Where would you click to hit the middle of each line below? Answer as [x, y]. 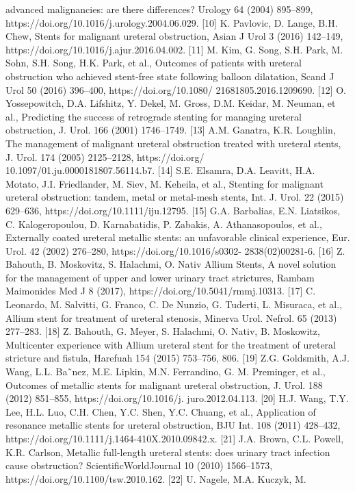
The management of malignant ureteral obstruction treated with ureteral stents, [173, 143]
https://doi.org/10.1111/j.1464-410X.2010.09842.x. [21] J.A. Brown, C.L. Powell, [175, 438]
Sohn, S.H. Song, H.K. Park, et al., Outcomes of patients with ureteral [154, 63]
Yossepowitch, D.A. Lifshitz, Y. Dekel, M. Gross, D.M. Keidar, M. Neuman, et [171, 103]
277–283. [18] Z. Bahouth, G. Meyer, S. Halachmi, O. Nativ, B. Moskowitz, [163, 331]
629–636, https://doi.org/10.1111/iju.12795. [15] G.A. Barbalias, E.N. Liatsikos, [173, 210]
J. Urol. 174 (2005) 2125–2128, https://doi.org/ [105, 156]
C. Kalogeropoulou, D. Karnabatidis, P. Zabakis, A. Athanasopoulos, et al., [164, 224]
